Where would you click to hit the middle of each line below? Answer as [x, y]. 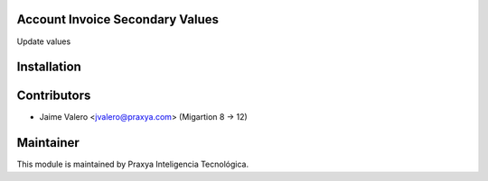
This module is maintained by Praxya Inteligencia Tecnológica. [132, 164]
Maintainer [48, 143]
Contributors [54, 96]
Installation [49, 67]
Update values [44, 41]
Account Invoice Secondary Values [117, 19]
